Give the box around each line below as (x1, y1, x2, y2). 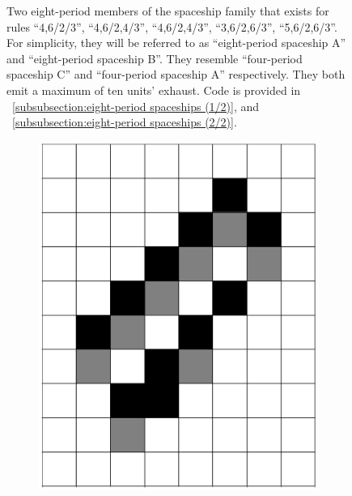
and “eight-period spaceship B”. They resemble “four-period (6, 49, 303, 66)
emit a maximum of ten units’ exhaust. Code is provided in (6, 81, 301, 98)
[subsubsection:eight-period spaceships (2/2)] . (12, 113, 237, 130)
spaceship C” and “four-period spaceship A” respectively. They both (6, 66, 346, 83)
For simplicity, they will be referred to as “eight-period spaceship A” (6, 34, 346, 51)
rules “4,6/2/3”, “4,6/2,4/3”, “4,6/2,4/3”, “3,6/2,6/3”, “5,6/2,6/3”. (6, 18, 337, 35)
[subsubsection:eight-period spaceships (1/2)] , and (12, 97, 260, 114)
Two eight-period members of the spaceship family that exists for (6, 2, 329, 19)
